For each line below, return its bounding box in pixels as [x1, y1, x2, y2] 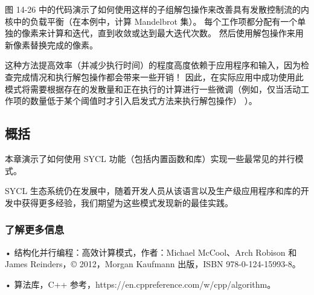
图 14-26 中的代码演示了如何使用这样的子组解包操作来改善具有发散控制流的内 [5, 3, 309, 15]
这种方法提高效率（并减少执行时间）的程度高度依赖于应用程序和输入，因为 [5, 59, 301, 71]
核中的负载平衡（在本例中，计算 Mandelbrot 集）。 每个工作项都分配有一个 [5, 15, 298, 27]
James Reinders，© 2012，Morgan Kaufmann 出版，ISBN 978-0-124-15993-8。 [5, 258, 301, 270]
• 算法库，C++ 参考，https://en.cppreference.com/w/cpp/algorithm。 [5, 277, 276, 290]
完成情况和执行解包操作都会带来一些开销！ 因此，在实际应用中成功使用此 [13, 70, 304, 83]
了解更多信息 [5, 222, 65, 237]
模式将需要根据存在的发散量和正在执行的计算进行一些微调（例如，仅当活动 [5, 82, 301, 95]
